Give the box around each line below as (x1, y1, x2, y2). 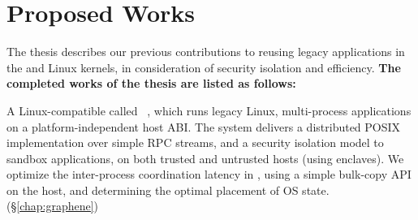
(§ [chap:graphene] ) (6, 197, 99, 214)
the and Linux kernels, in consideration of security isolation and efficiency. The (6, 58, 401, 75)
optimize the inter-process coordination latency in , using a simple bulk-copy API (6, 166, 412, 183)
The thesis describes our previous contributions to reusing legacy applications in (6, 43, 405, 60)
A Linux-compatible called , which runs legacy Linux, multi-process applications (6, 101, 412, 119)
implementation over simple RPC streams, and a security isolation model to (6, 134, 384, 151)
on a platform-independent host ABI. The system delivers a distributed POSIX (6, 118, 401, 135)
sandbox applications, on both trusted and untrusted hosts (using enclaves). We (6, 149, 404, 166)
